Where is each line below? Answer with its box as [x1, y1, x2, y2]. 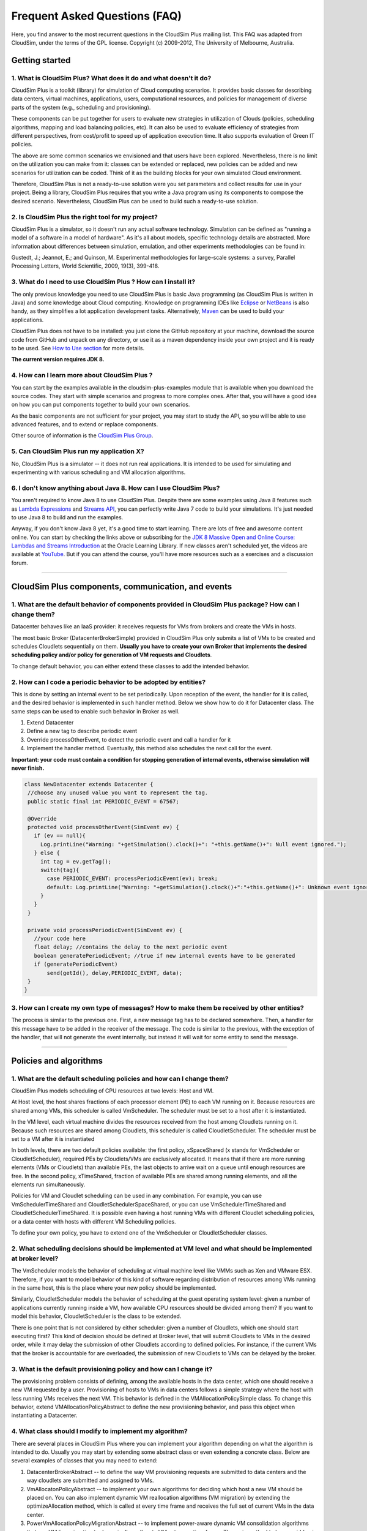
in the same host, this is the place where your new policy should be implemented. [11, 1284, 217, 1292]
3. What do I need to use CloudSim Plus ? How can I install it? [11, 277, 196, 286]
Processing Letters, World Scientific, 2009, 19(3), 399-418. [11, 262, 160, 269]
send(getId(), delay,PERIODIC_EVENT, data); [46, 969, 183, 976]
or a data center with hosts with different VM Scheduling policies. [11, 1217, 176, 1225]
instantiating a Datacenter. [11, 1412, 78, 1419]
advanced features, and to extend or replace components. [11, 421, 158, 428]
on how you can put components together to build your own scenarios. [11, 401, 190, 408]
